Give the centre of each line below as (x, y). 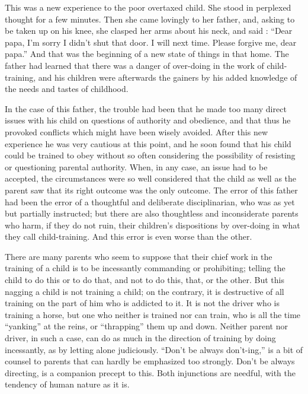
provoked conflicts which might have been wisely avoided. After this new (137, 131)
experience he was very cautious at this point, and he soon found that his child (148, 143)
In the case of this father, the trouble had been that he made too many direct (146, 108)
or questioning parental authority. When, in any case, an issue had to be (136, 166)
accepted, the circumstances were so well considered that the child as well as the (151, 178)
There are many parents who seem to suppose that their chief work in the (139, 256)
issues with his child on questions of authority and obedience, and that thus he (148, 120)
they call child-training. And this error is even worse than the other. (129, 236)
